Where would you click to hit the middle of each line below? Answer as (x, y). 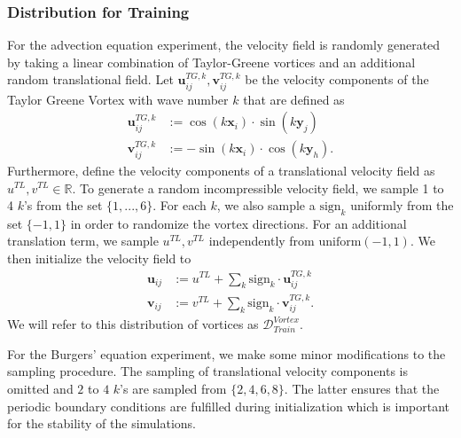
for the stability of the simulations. (102, 423)
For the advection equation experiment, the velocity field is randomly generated (224, 45)
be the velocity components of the (337, 79)
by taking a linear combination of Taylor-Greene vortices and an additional (211, 62)
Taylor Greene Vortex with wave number (118, 99)
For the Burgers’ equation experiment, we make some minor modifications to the (227, 353)
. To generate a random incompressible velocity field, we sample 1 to (258, 188)
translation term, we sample (83, 241)
